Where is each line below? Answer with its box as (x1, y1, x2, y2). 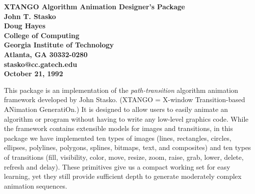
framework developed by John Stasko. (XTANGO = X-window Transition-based (4, 94, 245, 105)
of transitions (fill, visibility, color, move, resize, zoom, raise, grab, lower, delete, (4, 151, 244, 162)
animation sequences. (4, 180, 67, 191)
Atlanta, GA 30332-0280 (4, 49, 88, 59)
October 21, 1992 (4, 68, 63, 79)
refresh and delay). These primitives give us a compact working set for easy (4, 161, 230, 172)
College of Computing (4, 30, 79, 40)
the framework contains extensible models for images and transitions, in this (4, 123, 233, 133)
